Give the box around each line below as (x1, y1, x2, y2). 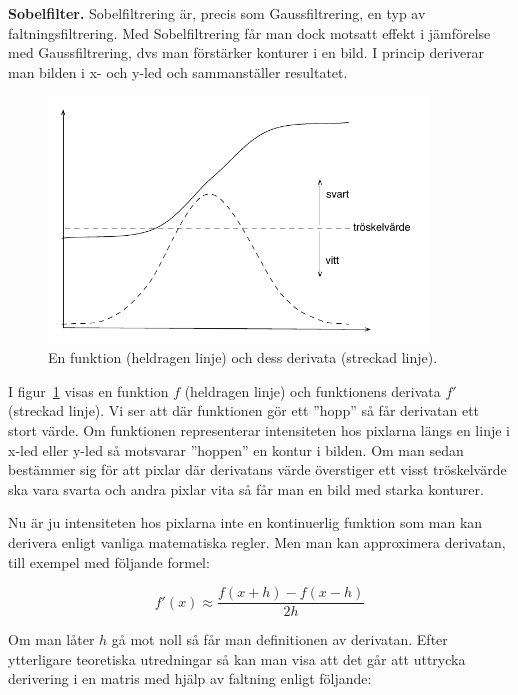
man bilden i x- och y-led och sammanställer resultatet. (8, 61, 348, 82)
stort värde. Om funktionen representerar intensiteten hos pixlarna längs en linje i (8, 420, 510, 441)
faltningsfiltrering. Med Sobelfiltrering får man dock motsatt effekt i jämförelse (8, 22, 491, 43)
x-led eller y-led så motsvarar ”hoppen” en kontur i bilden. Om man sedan (8, 439, 464, 460)
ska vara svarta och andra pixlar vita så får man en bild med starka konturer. (8, 478, 484, 499)
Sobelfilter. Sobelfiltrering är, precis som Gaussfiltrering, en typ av (8, 3, 426, 23)
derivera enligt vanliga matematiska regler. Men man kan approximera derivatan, (8, 532, 506, 553)
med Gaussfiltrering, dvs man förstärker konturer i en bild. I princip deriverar (8, 42, 485, 63)
